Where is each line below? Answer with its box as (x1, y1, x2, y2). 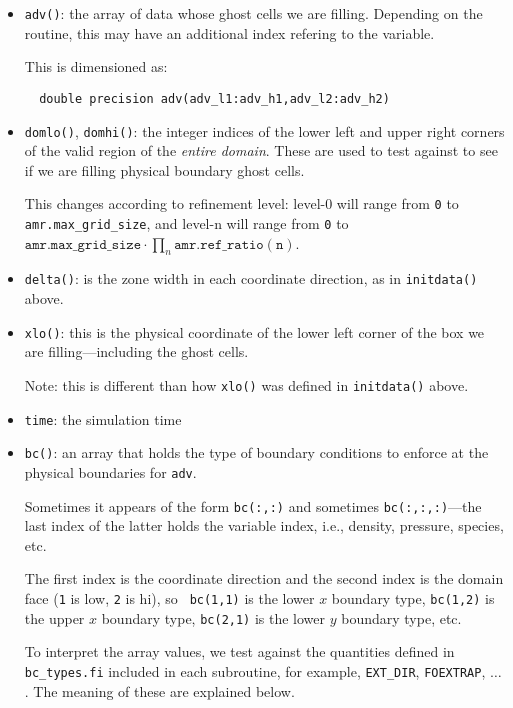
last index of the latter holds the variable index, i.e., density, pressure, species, (24, 515, 504, 536)
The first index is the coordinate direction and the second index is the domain (24, 568, 504, 589)
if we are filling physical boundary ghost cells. (24, 159, 305, 180)
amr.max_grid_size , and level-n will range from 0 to (24, 213, 349, 233)
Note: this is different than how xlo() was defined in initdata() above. (24, 374, 469, 395)
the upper (24, 607, 85, 628)
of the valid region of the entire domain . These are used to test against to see (24, 140, 498, 161)
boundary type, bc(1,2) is (331, 588, 495, 609)
